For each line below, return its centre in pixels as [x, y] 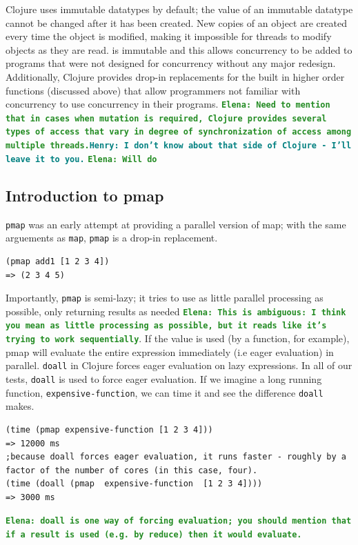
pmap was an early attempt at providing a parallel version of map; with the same [176, 224]
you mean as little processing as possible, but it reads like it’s [166, 326]
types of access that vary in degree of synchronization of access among [179, 132]
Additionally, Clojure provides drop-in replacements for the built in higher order [175, 76]
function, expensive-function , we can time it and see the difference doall [165, 392]
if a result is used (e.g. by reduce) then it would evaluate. [154, 535]
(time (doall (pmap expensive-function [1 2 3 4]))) [134, 484]
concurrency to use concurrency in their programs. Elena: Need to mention [168, 104]
